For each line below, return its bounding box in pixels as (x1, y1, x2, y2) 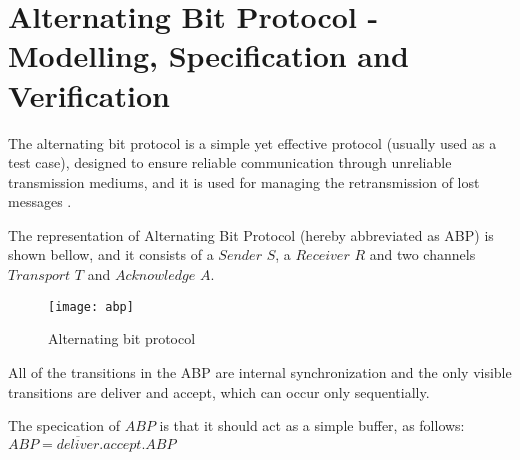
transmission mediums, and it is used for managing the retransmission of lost (8, 171, 480, 192)
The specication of (8, 415, 121, 436)
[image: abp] (48, 299, 134, 314)
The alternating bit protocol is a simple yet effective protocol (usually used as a (8, 132, 497, 153)
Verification (8, 74, 170, 115)
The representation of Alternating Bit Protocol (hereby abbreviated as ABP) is (8, 224, 494, 245)
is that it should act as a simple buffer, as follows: (159, 415, 465, 436)
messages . (8, 191, 72, 212)
